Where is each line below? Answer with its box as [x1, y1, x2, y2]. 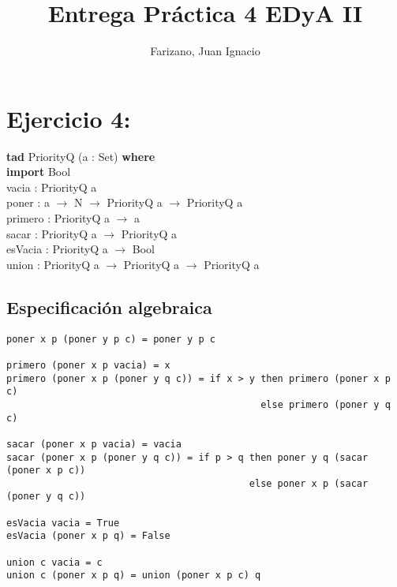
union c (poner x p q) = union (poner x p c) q [6, 570, 261, 581]
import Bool [6, 163, 71, 180]
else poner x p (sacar [249, 477, 369, 489]
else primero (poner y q [260, 398, 391, 410]
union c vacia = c [6, 556, 103, 568]
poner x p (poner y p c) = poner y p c [6, 333, 215, 345]
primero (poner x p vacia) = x [6, 359, 170, 371]
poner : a [6, 194, 50, 211]
